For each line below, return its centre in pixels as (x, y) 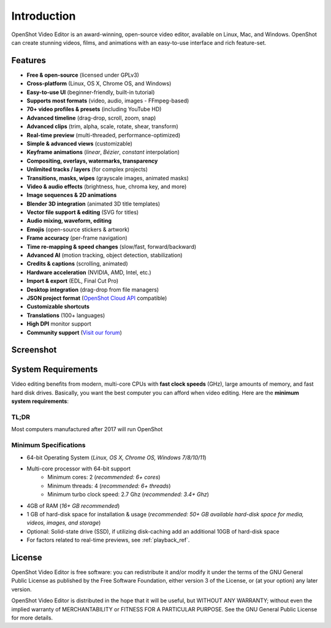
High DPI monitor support (59, 324)
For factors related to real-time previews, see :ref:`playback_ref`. (108, 540)
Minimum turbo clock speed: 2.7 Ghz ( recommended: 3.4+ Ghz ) (128, 494)
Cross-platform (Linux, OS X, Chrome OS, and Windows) (99, 83)
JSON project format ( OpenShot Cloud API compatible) (97, 298)
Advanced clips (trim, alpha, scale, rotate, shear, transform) (103, 126)
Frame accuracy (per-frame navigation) (77, 238)
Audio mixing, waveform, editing (69, 221)
